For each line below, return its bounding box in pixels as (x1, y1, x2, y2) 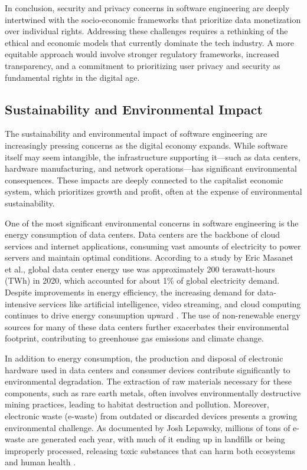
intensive (5, 297, 37, 310)
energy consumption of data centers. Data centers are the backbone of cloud (5, 228, 280, 241)
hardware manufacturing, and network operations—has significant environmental (5, 162, 297, 175)
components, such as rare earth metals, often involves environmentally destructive (5, 386, 301, 399)
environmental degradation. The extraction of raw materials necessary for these (5, 375, 292, 387)
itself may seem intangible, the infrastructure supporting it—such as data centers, (5, 150, 301, 163)
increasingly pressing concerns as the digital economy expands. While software (5, 139, 288, 151)
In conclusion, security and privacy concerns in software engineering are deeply (5, 2, 290, 14)
